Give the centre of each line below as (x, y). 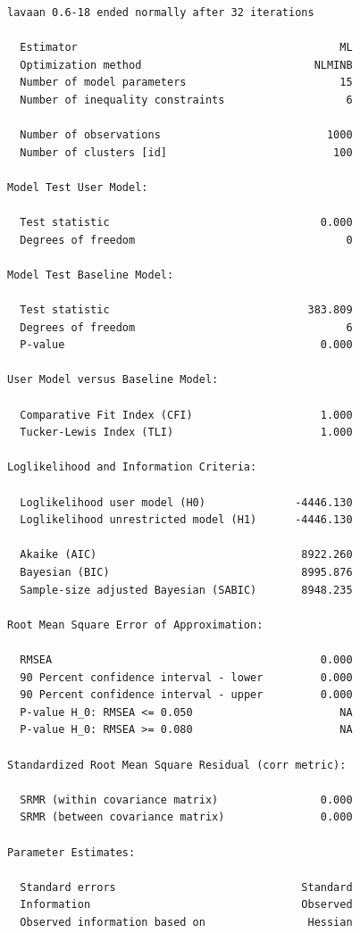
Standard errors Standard (186, 887)
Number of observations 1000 (186, 135)
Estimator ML (186, 48)
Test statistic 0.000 (186, 223)
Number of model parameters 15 (186, 83)
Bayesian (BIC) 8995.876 (186, 572)
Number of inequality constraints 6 (186, 100)
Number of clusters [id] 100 (186, 152)
